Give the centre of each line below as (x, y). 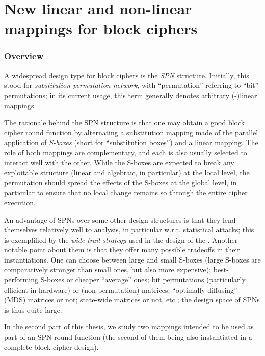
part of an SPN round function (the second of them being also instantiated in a (128, 337)
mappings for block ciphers (101, 28)
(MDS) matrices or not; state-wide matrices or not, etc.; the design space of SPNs (132, 300)
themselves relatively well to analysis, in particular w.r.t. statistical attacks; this (129, 230)
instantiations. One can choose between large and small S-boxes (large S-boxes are (132, 259)
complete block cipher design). (51, 347)
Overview (24, 56)
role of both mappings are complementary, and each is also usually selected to (126, 152)
